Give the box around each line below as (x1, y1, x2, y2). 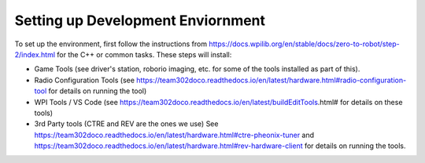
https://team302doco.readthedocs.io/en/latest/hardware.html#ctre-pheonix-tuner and (34, 130, 315, 139)
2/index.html (14, 49, 55, 59)
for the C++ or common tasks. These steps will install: (56, 49, 232, 59)
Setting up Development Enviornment (14, 12, 266, 29)
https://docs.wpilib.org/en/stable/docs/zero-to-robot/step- (209, 39, 401, 49)
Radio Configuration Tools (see (34, 75, 135, 85)
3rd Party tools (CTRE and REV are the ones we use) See (34, 119, 219, 129)
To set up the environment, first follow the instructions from (14, 39, 208, 49)
